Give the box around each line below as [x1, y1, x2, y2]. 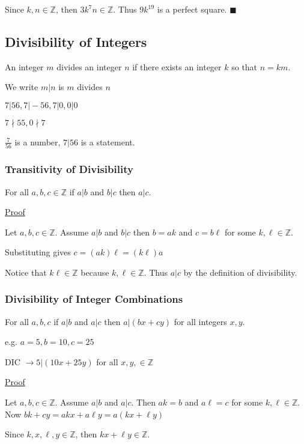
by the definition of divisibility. [183, 266, 297, 278]
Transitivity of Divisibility [5, 162, 133, 177]
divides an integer [56, 60, 122, 73]
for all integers [174, 315, 227, 327]
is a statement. [81, 135, 135, 148]
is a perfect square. [157, 3, 227, 15]
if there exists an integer [132, 60, 222, 73]
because [81, 266, 109, 278]
